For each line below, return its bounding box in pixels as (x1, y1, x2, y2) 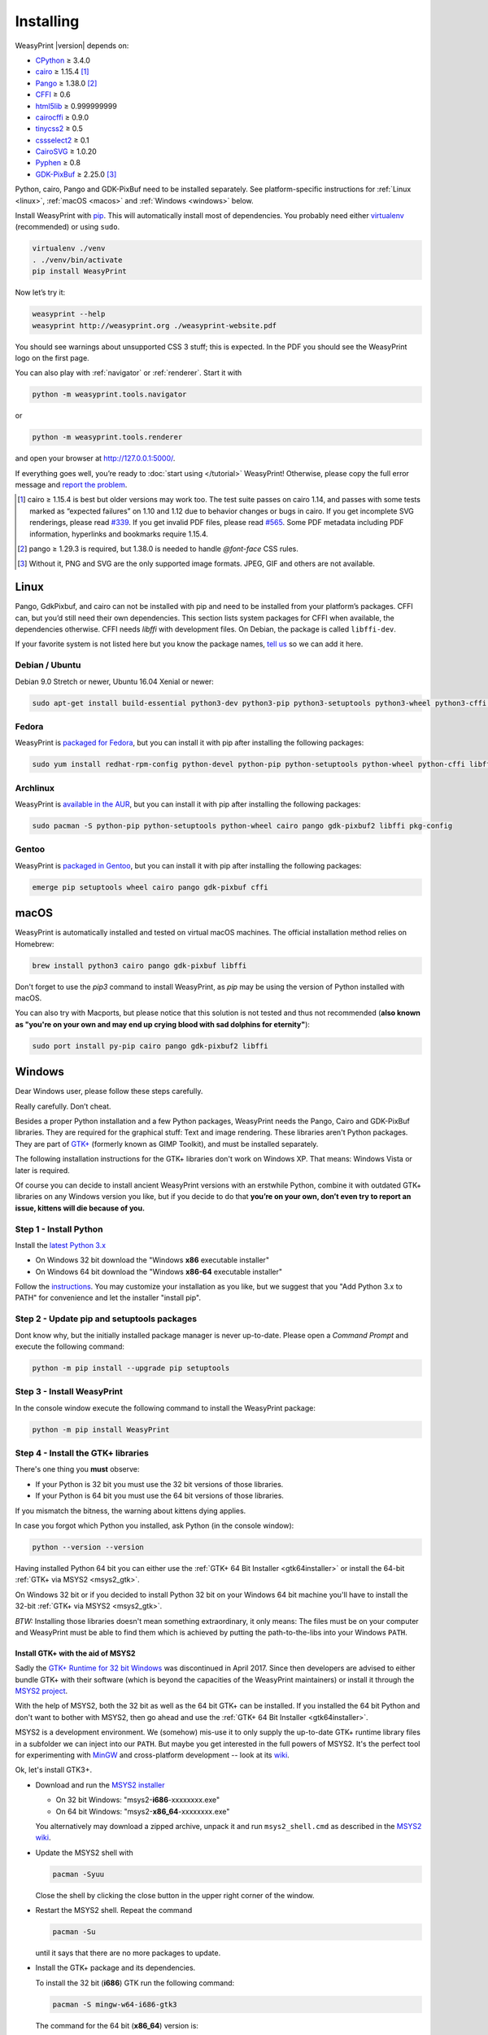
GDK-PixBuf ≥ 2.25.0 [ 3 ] (35, 169, 117, 179)
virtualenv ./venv (32, 244, 106, 253)
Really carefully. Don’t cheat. (15, 1101, 111, 1111)
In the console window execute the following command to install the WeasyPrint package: (15, 1403, 316, 1412)
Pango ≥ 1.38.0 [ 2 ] (35, 78, 98, 88)
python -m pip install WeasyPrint (32, 1424, 170, 1434)
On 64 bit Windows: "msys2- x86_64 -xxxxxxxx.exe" (55, 1806, 230, 1816)
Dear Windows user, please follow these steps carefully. (15, 1087, 203, 1096)
